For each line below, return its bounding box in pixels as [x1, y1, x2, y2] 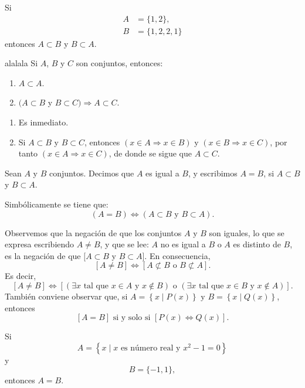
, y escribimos [188, 166, 238, 179]
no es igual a [160, 238, 206, 250]
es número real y [120, 343, 181, 352]
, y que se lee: [100, 238, 149, 250]
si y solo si [113, 314, 151, 322]
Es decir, [5, 270, 36, 282]
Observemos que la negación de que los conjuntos [5, 226, 182, 239]
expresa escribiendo [5, 238, 74, 250]
